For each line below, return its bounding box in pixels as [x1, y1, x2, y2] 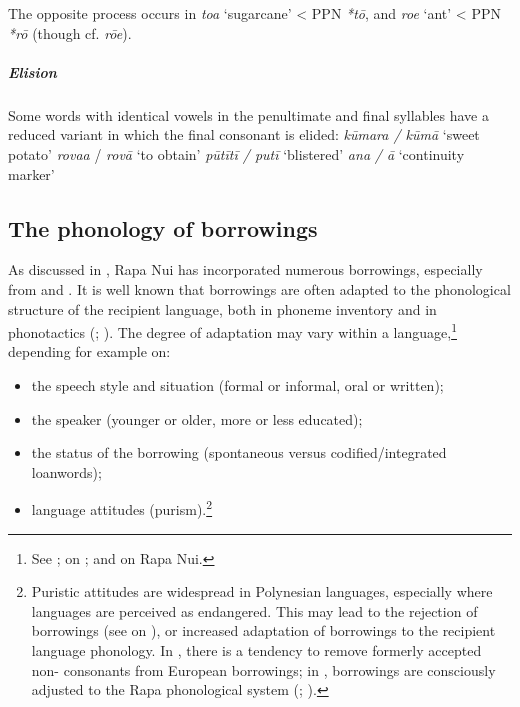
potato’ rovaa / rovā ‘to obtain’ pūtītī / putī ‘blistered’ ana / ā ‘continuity [8, 143, 465, 164]
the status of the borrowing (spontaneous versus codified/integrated [31, 442, 447, 463]
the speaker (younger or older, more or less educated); [31, 408, 363, 429]
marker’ [8, 163, 55, 184]
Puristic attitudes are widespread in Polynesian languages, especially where [31, 581, 493, 602]
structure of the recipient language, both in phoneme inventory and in [8, 298, 437, 319]
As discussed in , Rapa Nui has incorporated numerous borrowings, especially [8, 259, 483, 280]
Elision [8, 61, 57, 82]
